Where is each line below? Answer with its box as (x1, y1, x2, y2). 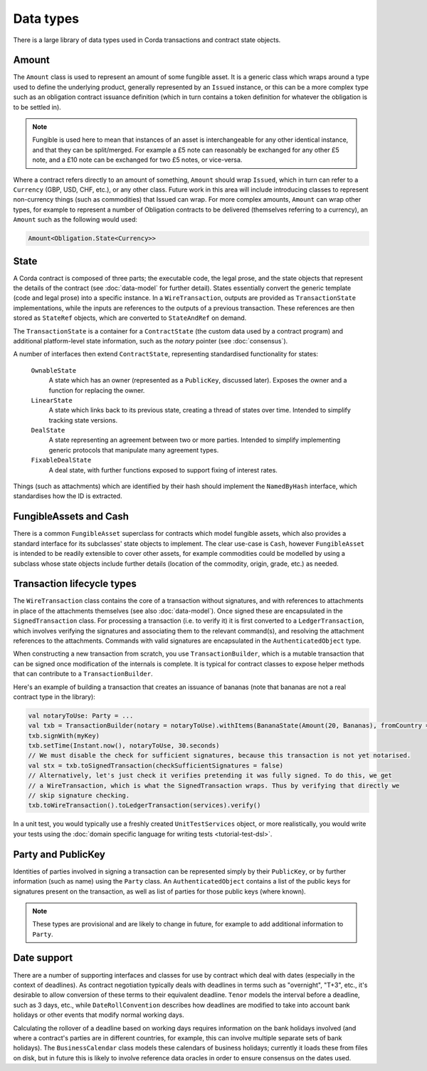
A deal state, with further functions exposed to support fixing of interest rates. (48, 465, 278, 474)
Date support (13, 952, 73, 964)
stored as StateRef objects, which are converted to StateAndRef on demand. (13, 314, 247, 322)
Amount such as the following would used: (13, 215, 138, 224)
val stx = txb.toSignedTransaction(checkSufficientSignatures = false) (28, 761, 284, 770)
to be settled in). (13, 103, 62, 111)
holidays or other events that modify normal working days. (13, 1010, 184, 1019)
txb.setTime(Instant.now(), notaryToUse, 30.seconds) (28, 742, 220, 750)
